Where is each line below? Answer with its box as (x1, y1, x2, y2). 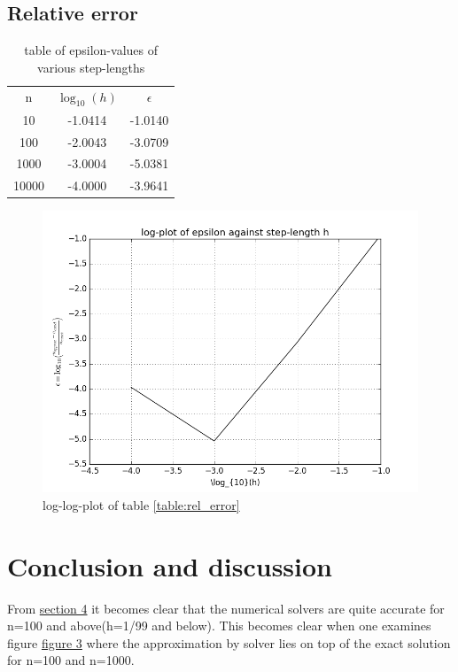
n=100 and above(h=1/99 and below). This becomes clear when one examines (7, 616, 431, 635)
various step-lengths (37, 58, 145, 76)
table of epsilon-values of (24, 41, 158, 59)
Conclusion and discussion (7, 547, 332, 583)
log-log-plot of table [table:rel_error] (43, 495, 240, 514)
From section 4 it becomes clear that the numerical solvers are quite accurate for (7, 599, 445, 617)
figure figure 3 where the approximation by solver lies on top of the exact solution (7, 633, 451, 652)
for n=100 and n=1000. (7, 651, 135, 669)
